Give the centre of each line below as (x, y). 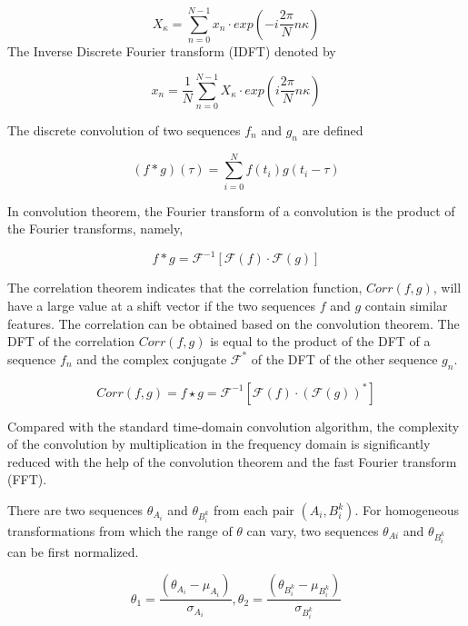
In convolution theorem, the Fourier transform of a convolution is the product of (231, 210)
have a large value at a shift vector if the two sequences (161, 306)
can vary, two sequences (313, 530)
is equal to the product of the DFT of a (320, 341)
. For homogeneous (407, 510)
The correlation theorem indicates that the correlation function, (185, 288)
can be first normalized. (73, 551)
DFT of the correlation (71, 341)
